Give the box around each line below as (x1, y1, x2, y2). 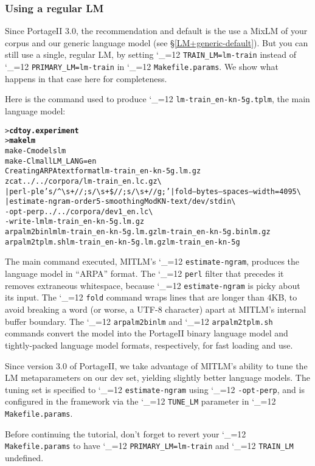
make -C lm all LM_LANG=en (5, 156, 97, 165)
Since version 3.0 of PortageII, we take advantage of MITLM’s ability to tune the (5, 359, 308, 372)
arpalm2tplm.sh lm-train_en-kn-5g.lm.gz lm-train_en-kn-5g (5, 237, 240, 246)
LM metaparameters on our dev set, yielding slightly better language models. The (5, 371, 310, 384)
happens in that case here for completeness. (5, 72, 167, 85)
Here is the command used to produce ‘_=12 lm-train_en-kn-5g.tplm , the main (5, 92, 310, 105)
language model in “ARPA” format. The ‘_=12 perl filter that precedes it (5, 267, 284, 280)
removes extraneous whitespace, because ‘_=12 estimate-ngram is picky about (5, 279, 300, 291)
